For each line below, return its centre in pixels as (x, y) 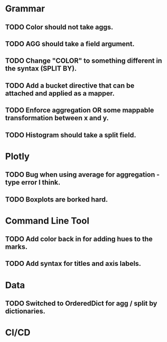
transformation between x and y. (57, 118)
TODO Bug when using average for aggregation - (83, 175)
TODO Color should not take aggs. (59, 27)
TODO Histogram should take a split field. (71, 135)
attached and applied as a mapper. (60, 93)
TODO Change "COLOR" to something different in (83, 61)
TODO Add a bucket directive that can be (70, 85)
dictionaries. (25, 311)
